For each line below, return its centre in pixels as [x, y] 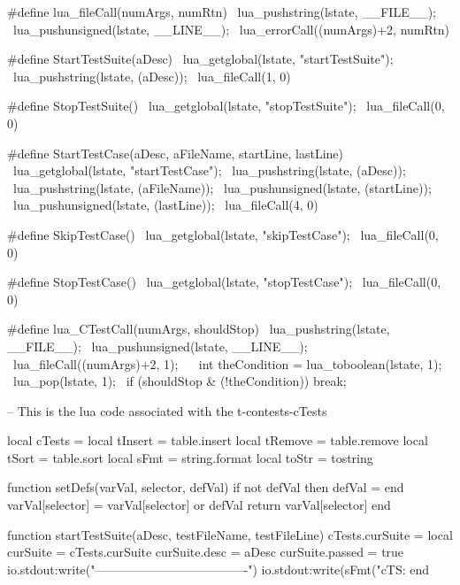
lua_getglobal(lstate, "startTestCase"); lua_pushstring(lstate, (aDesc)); [209, 170]
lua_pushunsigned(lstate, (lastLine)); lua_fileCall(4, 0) [165, 205]
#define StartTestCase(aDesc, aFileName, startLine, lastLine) [175, 153]
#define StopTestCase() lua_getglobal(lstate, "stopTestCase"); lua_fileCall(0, [224, 282]
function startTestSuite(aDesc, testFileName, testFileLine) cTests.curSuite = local [230, 534]
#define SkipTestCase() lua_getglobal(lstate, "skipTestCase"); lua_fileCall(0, [223, 234]
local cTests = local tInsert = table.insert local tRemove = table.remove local [218, 440]
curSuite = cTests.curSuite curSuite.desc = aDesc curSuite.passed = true [206, 552]
